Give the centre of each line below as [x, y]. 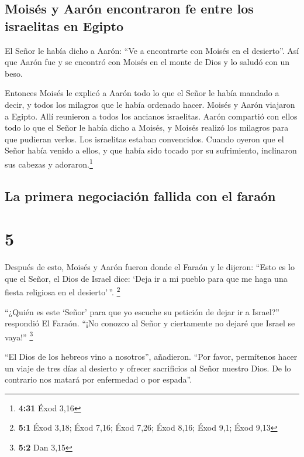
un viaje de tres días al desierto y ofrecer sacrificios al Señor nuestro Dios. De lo [148, 368]
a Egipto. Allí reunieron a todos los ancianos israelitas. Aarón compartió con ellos [151, 116]
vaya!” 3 [19, 336]
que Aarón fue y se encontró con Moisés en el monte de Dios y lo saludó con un [147, 62]
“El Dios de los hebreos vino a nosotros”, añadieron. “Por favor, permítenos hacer [151, 356]
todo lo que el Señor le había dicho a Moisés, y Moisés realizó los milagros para [147, 127]
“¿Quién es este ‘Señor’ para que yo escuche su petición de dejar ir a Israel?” [142, 311]
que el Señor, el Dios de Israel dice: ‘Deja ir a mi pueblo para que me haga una [146, 278]
